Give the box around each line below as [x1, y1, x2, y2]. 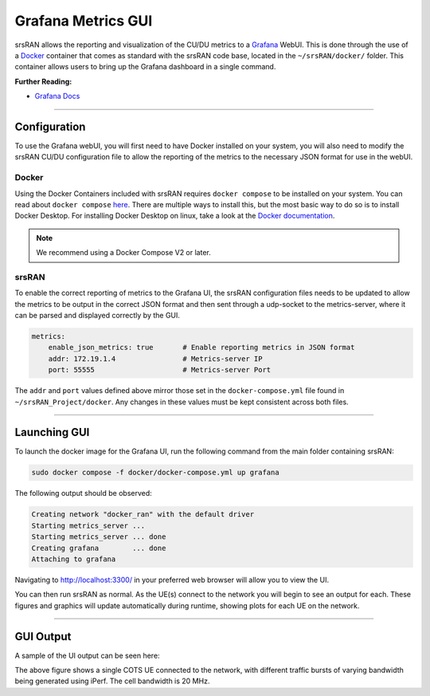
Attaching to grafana [31, 554, 116, 564]
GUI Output [14, 630, 72, 643]
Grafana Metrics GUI [14, 12, 153, 29]
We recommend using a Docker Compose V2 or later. [36, 248, 211, 258]
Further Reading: [14, 77, 72, 86]
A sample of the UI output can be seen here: [14, 651, 160, 660]
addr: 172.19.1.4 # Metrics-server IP [48, 354, 263, 363]
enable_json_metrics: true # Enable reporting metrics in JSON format [48, 343, 355, 352]
